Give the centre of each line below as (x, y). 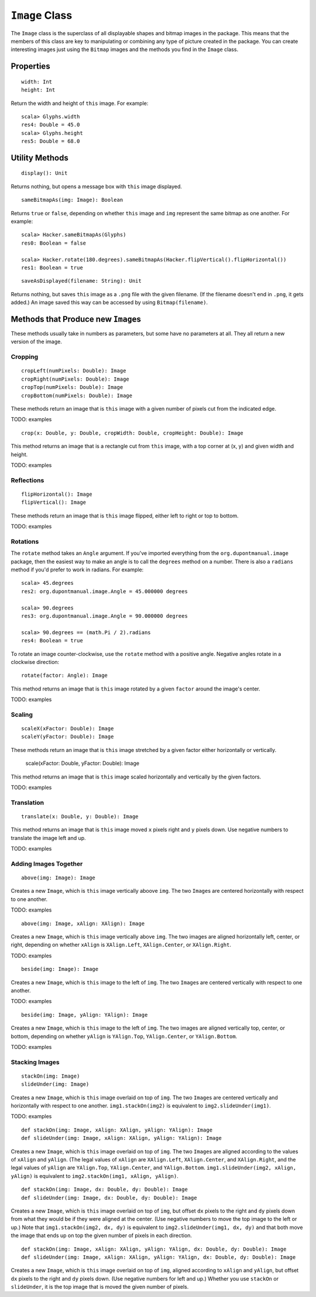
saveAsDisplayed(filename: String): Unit (81, 281)
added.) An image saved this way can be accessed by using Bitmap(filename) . (109, 303)
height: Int (38, 90)
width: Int (37, 82)
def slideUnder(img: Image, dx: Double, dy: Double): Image (109, 1198)
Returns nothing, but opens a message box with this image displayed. (97, 186)
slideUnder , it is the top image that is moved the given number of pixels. (100, 1287)
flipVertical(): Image (54, 502)
